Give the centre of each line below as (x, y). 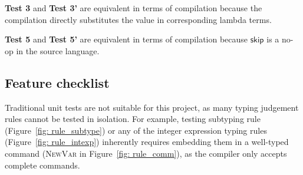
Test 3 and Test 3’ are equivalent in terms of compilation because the (134, 8)
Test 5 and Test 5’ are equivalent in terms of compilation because (126, 39)
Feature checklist (57, 82)
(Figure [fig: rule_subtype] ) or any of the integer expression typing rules (136, 130)
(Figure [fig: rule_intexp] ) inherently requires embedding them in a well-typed (147, 142)
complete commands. (42, 165)
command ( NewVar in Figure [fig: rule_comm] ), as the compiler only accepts (146, 153)
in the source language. (58, 50)
